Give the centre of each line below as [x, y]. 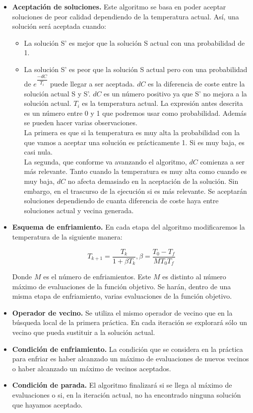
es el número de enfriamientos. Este [97, 277]
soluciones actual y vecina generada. [79, 210]
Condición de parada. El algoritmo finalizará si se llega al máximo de [122, 385]
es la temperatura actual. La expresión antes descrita [162, 103]
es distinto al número [194, 277]
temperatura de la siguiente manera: [67, 236]
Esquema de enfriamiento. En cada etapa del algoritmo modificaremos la [128, 227]
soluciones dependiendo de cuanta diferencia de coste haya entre [121, 201]
